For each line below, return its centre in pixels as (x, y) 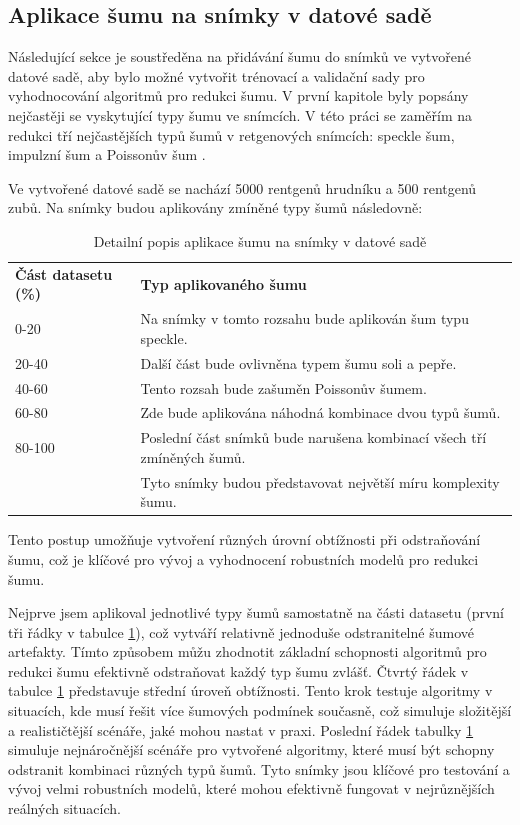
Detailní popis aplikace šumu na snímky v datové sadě (260, 240)
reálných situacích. (64, 808)
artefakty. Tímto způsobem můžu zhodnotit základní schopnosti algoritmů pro (247, 651)
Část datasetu (64, 273)
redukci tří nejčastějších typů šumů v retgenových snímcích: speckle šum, (231, 134)
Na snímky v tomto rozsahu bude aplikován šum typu (304, 318)
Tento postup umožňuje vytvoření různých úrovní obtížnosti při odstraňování (244, 539)
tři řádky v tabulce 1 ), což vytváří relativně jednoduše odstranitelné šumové (241, 631)
